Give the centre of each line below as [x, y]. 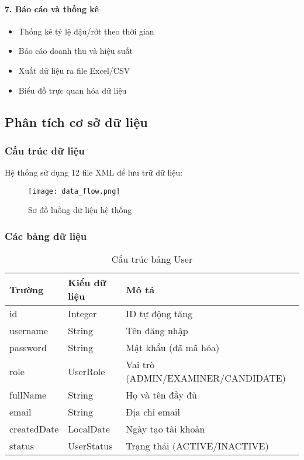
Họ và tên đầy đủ [161, 395]
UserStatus [90, 446]
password [28, 348]
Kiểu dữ [87, 283]
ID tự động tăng [159, 314]
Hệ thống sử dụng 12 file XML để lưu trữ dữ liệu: [94, 172]
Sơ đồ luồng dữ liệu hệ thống [80, 210]
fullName [28, 395]
